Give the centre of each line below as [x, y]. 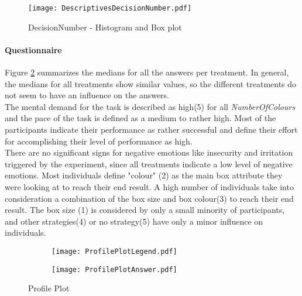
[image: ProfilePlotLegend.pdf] [114, 251]
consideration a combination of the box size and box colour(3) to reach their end [149, 198]
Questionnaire [33, 49]
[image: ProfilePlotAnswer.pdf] [114, 269]
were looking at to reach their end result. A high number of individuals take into [149, 186]
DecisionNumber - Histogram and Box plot [105, 27]
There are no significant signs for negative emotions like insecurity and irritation [149, 152]
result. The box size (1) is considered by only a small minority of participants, [145, 210]
